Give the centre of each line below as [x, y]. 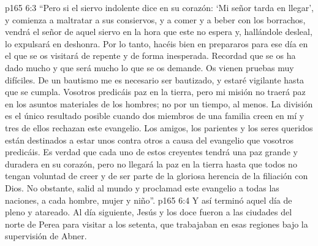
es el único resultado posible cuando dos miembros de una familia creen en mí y [155, 116]
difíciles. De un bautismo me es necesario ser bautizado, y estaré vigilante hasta [155, 79]
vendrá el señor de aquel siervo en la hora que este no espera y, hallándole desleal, [159, 32]
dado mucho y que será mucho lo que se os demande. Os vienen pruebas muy [150, 67]
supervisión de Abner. [46, 236]
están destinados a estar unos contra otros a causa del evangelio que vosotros [149, 140]
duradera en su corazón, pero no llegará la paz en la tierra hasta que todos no [151, 163]
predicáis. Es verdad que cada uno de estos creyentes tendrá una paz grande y [151, 152]
